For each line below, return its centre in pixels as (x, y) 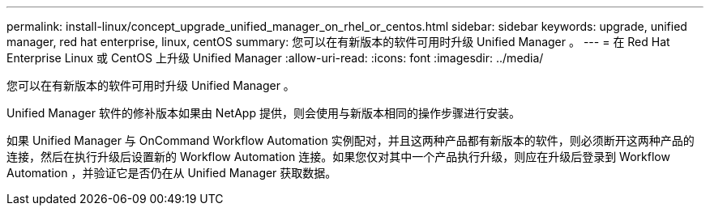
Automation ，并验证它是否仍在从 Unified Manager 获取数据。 (172, 173)
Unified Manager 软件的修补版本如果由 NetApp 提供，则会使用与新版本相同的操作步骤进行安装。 (263, 113)
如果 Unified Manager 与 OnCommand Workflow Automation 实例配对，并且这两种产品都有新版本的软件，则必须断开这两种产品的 (351, 140)
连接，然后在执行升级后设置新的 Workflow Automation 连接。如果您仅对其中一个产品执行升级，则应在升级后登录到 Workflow (338, 157)
